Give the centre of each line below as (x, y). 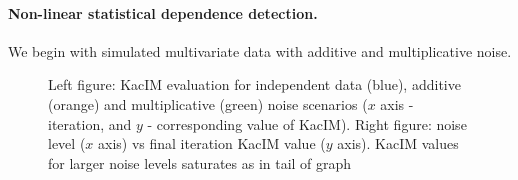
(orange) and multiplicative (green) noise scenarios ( (208, 103)
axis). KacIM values (398, 143)
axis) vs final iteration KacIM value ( (212, 143)
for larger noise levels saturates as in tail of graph (200, 162)
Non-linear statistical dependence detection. (163, 12)
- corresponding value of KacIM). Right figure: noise (307, 123)
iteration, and (90, 123)
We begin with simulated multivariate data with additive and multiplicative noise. (260, 50)
